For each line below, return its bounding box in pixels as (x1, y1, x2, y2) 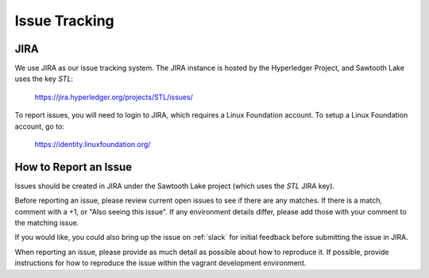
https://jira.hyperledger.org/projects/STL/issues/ (34, 92, 194, 102)
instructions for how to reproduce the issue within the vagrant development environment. (14, 258, 307, 268)
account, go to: (14, 122, 65, 131)
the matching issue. (14, 218, 79, 228)
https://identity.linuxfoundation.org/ (34, 140, 151, 149)
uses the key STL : (14, 74, 74, 83)
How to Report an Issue (14, 160, 133, 174)
